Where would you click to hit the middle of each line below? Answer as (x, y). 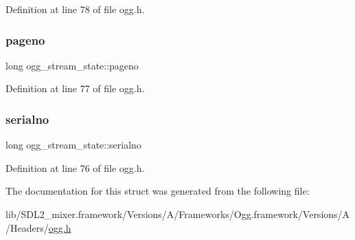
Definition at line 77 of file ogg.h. (75, 88)
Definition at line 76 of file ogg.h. (75, 167)
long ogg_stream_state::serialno (73, 145)
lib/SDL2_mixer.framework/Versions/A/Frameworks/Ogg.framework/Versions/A (178, 214)
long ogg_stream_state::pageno (72, 65)
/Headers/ (27, 227)
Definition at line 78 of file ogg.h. (75, 9)
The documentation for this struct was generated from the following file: (158, 191)
